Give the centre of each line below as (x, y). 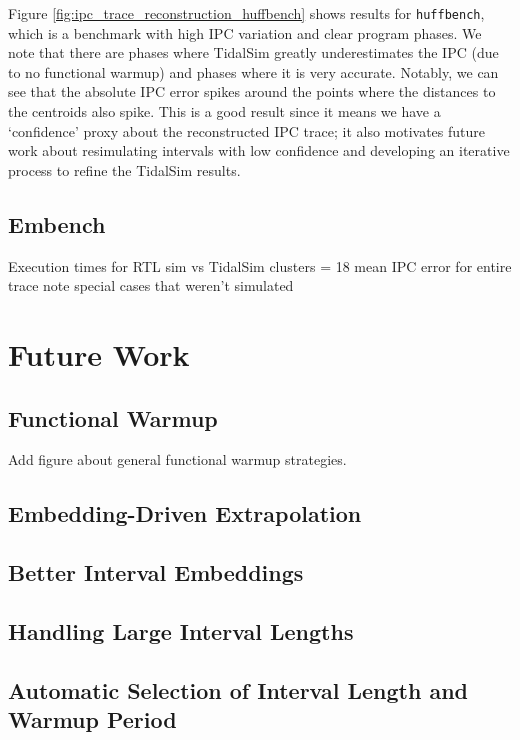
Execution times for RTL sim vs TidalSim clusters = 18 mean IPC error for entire (260, 265)
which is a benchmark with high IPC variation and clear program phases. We (245, 32)
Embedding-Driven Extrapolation (185, 513)
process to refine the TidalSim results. (124, 169)
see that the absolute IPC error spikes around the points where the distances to (252, 91)
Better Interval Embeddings (156, 572)
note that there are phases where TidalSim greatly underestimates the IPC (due (253, 52)
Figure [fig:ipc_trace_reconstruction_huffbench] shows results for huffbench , (246, 13)
